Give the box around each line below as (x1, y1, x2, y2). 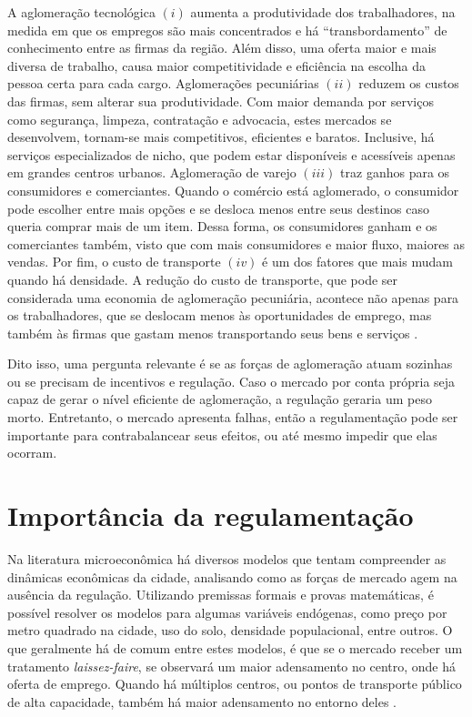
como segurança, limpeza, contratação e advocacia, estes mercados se (7, 109, 392, 128)
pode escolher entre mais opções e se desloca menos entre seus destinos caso (7, 198, 430, 217)
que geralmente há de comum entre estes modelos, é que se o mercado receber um (7, 638, 463, 657)
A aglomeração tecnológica (7, 3, 156, 21)
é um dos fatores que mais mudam (262, 252, 453, 271)
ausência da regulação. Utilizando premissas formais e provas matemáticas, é (7, 585, 434, 604)
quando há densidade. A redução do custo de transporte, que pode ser (7, 269, 398, 288)
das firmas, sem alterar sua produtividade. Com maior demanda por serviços (7, 91, 434, 110)
